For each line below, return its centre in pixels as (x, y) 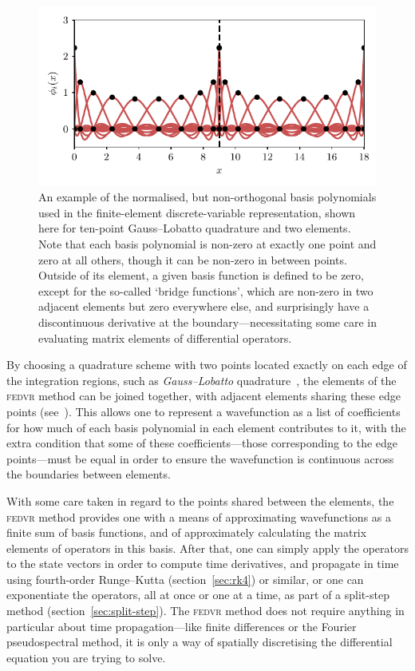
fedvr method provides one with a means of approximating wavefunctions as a (199, 516)
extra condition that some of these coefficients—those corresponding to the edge (202, 443)
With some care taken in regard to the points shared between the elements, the (200, 500)
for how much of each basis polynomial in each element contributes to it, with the (206, 427)
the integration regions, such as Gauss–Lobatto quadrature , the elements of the (202, 380)
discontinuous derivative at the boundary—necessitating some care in (208, 322)
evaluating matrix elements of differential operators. (165, 337)
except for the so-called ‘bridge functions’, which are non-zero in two (206, 290)
